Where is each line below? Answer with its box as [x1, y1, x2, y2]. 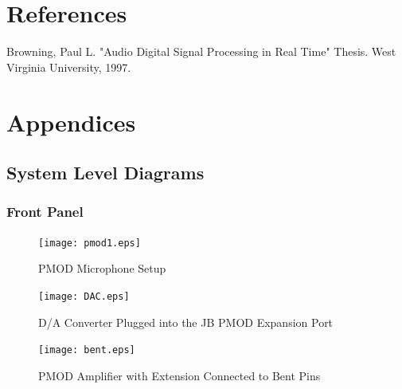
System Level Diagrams [6, 160, 205, 185]
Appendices [6, 105, 136, 138]
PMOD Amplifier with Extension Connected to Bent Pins [38, 367, 321, 383]
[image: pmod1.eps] [38, 237, 141, 249]
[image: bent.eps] [38, 344, 135, 356]
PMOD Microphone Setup [38, 260, 166, 277]
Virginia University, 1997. [6, 58, 131, 75]
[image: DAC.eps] [38, 290, 130, 302]
